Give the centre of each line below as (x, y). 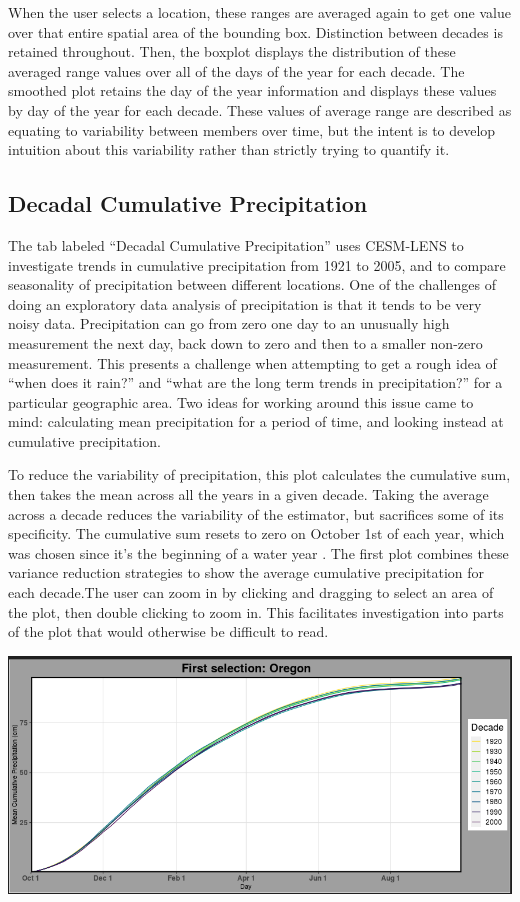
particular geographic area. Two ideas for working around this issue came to (241, 401)
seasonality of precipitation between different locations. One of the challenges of (252, 284)
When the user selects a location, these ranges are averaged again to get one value (259, 12)
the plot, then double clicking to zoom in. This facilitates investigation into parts (256, 611)
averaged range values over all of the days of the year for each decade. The (236, 70)
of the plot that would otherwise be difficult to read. (168, 631)
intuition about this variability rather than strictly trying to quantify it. (229, 149)
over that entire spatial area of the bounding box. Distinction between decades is (255, 31)
